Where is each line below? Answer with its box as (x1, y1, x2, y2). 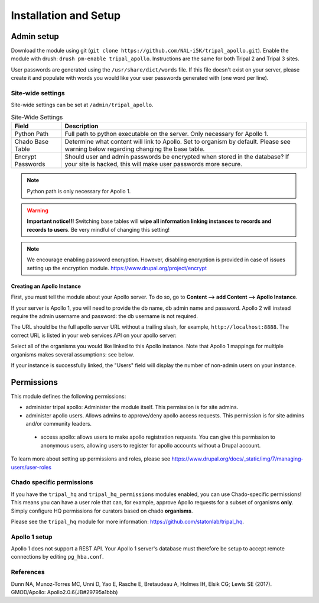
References (11, 568, 45, 576)
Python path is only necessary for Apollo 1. (27, 187, 131, 194)
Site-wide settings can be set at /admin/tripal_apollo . (11, 101, 154, 109)
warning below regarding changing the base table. (64, 145, 205, 153)
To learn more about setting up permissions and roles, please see (11, 455, 171, 462)
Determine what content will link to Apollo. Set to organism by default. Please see (64, 138, 291, 146)
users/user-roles (11, 463, 51, 471)
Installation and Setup (11, 9, 121, 22)
